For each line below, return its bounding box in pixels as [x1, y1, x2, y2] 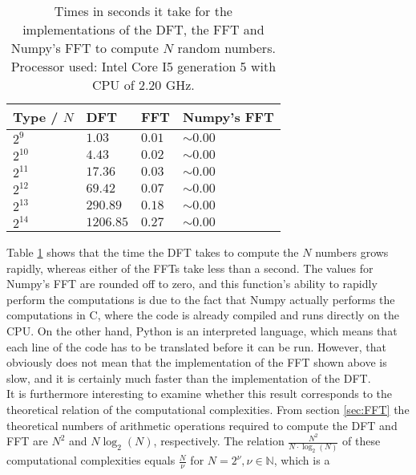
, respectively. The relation [153, 432, 285, 449]
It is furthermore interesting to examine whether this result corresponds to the [6, 385, 393, 402]
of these [342, 432, 381, 449]
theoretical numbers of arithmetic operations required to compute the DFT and [6, 416, 398, 433]
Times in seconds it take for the [54, 2, 232, 20]
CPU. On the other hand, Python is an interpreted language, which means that [6, 322, 398, 339]
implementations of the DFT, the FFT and [22, 20, 265, 39]
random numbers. [177, 39, 276, 57]
